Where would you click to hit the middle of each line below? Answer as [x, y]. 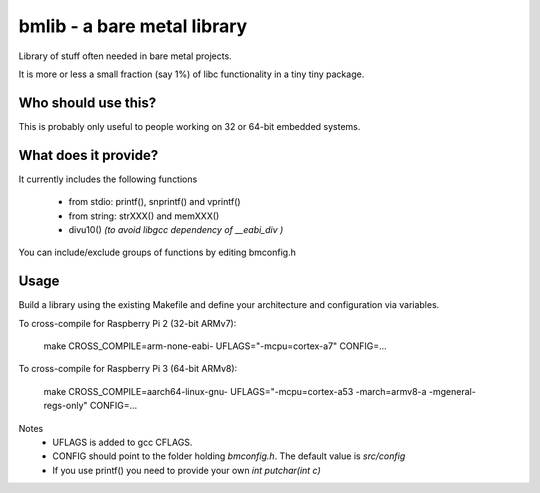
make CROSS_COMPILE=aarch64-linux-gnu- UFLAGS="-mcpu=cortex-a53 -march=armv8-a [235, 391]
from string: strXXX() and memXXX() [144, 216]
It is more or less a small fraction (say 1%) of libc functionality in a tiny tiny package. [191, 74]
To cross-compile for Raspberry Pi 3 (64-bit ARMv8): [128, 369]
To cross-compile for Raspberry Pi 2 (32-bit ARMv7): [127, 323]
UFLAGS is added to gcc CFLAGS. [122, 442]
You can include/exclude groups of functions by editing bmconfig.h [157, 252]
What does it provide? [88, 155]
